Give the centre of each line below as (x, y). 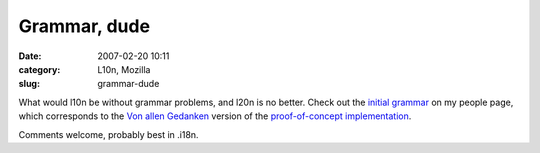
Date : (30, 56)
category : (39, 69)
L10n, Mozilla (124, 69)
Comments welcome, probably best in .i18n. (108, 134)
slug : (29, 84)
